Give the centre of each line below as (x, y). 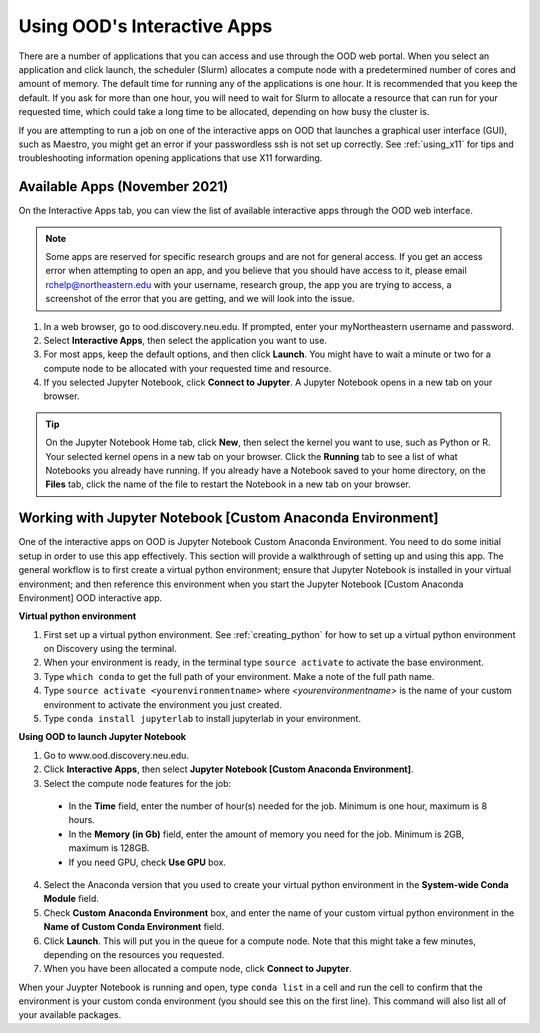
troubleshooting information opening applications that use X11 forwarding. (170, 158)
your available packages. (70, 1015)
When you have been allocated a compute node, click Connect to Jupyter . (197, 969)
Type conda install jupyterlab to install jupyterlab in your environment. (202, 719)
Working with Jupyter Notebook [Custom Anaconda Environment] (228, 518)
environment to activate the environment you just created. (162, 704)
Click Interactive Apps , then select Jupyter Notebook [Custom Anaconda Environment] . (228, 769)
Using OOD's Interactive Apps (145, 26)
